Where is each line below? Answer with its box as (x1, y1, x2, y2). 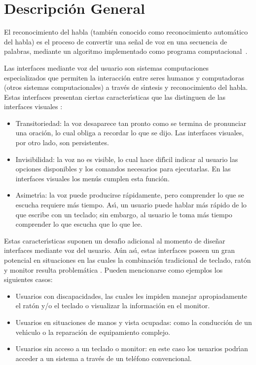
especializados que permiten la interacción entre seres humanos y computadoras (4, 72, 245, 82)
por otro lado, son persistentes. (15, 137, 109, 148)
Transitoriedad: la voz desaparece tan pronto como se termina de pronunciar (15, 118, 247, 128)
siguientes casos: (4, 274, 53, 284)
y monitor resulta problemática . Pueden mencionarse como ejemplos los (4, 264, 223, 275)
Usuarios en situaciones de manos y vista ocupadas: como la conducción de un (15, 317, 252, 327)
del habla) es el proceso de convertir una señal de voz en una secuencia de (4, 36, 227, 46)
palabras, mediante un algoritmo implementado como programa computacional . (4, 46, 248, 56)
